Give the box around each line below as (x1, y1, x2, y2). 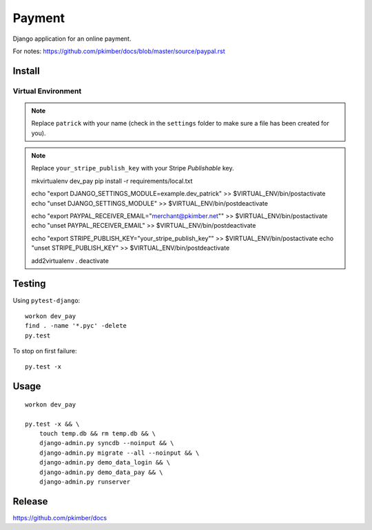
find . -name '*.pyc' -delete (25, 322, 127, 330)
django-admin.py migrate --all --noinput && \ (39, 449, 200, 457)
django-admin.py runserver (39, 478, 131, 486)
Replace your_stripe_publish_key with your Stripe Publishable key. (31, 164, 234, 173)
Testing (12, 278, 46, 290)
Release (12, 495, 48, 507)
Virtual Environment (12, 86, 82, 96)
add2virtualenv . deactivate (31, 256, 110, 265)
